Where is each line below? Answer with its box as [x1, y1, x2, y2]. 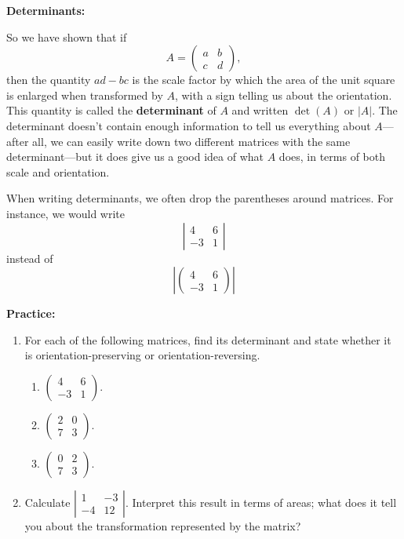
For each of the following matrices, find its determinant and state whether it [24, 331, 391, 348]
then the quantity [6, 71, 91, 88]
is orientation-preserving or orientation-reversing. [24, 347, 260, 363]
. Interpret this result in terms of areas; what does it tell [125, 493, 397, 510]
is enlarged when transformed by [6, 86, 163, 103]
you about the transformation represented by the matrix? [24, 517, 301, 534]
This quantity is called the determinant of [6, 102, 217, 118]
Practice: [6, 305, 56, 322]
